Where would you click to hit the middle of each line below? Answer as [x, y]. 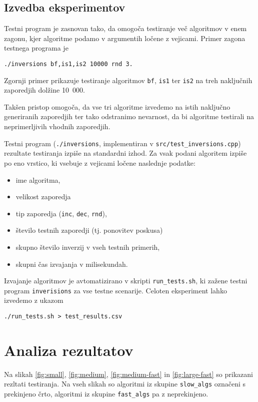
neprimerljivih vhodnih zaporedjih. [57, 126]
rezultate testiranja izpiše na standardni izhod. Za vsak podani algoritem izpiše [125, 153]
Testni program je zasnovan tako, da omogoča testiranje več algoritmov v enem [125, 28]
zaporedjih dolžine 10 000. [44, 90]
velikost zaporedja [43, 196]
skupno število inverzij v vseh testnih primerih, [88, 247]
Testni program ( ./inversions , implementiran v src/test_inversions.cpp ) [122, 143]
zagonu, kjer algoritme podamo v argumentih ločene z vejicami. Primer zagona [125, 38]
